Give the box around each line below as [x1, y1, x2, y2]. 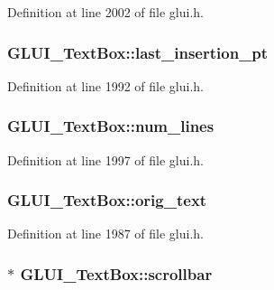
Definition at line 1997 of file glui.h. [7, 150, 205, 169]
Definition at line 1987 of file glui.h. [7, 224, 205, 243]
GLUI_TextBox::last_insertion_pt [7, 41, 269, 63]
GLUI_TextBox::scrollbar [20, 262, 213, 285]
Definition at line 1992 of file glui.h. [7, 76, 205, 95]
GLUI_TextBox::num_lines [7, 115, 215, 137]
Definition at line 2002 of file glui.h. [7, 3, 205, 21]
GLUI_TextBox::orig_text [7, 189, 207, 211]
